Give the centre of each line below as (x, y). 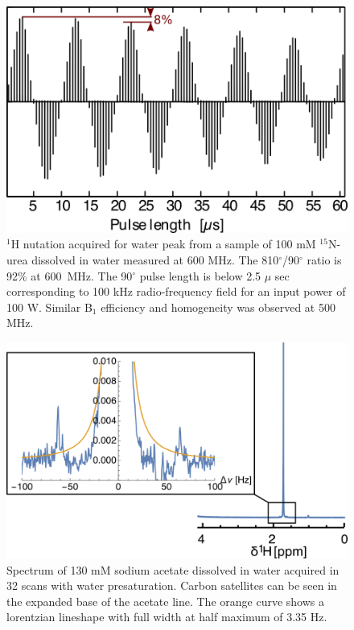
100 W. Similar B (49, 307)
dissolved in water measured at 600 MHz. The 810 (155, 259)
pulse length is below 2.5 (200, 275)
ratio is (324, 259)
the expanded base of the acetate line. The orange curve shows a (165, 601)
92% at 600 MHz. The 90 (70, 275)
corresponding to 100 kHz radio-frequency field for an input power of (176, 291)
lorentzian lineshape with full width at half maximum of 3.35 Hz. (167, 617)
